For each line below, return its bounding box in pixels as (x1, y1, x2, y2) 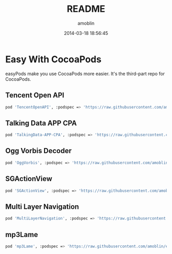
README (67, 3, 105, 15)
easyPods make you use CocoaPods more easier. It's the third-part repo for (5, 70, 165, 77)
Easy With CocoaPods (5, 53, 101, 65)
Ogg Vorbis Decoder (5, 147, 72, 155)
